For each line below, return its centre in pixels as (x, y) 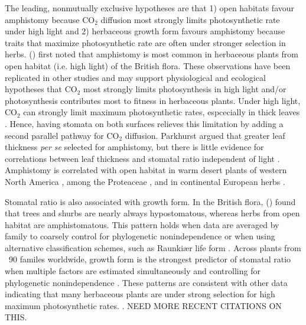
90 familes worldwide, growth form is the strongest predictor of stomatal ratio (150, 259)
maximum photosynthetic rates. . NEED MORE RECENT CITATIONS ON (143, 305)
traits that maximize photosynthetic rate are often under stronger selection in (145, 42)
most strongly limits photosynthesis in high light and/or (185, 89)
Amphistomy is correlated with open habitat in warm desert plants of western (146, 170)
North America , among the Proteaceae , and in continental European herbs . (145, 181)
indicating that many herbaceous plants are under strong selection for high (140, 294)
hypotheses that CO (41, 89)
